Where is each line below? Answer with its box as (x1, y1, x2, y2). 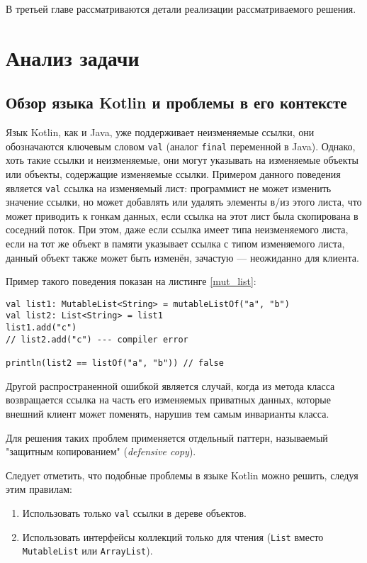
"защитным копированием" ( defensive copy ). (6, 444, 196, 459)
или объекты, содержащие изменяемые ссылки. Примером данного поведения (6, 167, 341, 182)
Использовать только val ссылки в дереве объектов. (22, 505, 247, 520)
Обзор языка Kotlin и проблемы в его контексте (6, 91, 347, 113)
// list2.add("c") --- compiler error (6, 334, 188, 345)
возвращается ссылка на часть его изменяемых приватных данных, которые (6, 392, 331, 407)
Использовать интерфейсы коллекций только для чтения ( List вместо (22, 529, 324, 544)
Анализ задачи (6, 43, 140, 72)
